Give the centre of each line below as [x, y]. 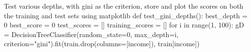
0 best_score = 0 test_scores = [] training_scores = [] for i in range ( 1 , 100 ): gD [124, 25]
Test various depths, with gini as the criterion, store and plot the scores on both [124, 6]
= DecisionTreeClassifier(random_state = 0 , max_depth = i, [91, 34]
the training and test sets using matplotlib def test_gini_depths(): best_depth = [126, 15]
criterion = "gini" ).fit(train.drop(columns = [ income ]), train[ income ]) [102, 44]
